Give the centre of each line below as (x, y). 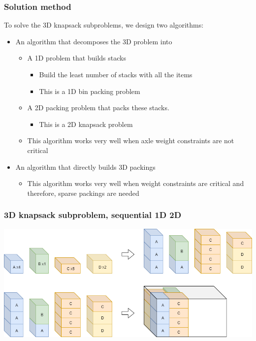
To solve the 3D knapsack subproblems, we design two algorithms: (104, 25)
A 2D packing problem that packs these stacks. (98, 108)
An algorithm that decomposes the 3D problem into (94, 41)
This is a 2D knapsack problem (86, 124)
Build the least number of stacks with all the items (116, 74)
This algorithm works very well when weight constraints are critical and (136, 183)
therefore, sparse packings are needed (83, 193)
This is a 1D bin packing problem (90, 91)
